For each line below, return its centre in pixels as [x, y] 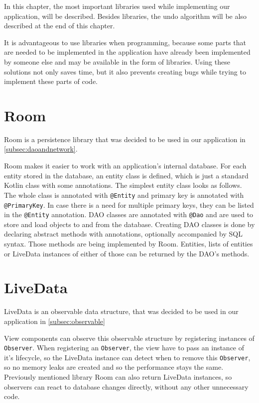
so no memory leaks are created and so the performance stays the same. [114, 367]
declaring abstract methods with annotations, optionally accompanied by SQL [123, 234]
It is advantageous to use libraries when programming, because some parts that [125, 42]
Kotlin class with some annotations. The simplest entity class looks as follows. [123, 185]
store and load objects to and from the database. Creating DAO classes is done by [129, 224]
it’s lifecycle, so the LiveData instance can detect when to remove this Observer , [127, 357]
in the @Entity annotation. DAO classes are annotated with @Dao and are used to [129, 214]
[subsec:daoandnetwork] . [41, 149]
